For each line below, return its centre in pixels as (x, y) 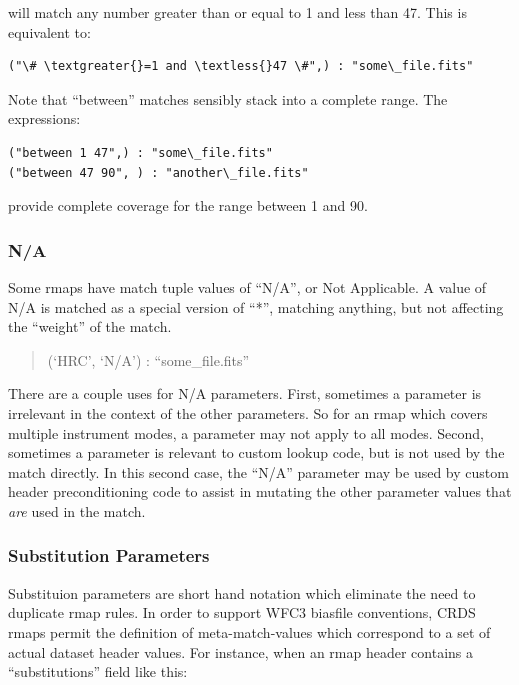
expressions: (44, 118)
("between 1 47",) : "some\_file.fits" (140, 152)
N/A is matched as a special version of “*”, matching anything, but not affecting (256, 306)
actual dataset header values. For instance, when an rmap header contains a (240, 651)
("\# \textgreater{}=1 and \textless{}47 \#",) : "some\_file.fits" (241, 66)
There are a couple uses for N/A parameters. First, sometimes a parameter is (245, 393)
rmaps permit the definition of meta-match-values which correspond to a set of (249, 631)
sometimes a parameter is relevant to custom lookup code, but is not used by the (256, 452)
